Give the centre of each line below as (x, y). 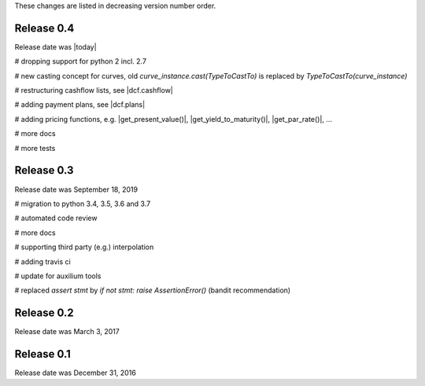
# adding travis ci (42, 261)
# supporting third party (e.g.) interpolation (84, 247)
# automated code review (56, 218)
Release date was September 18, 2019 (76, 189)
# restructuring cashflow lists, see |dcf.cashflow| (94, 90)
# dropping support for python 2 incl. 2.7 (81, 61)
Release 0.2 (44, 313)
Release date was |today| (56, 46)
